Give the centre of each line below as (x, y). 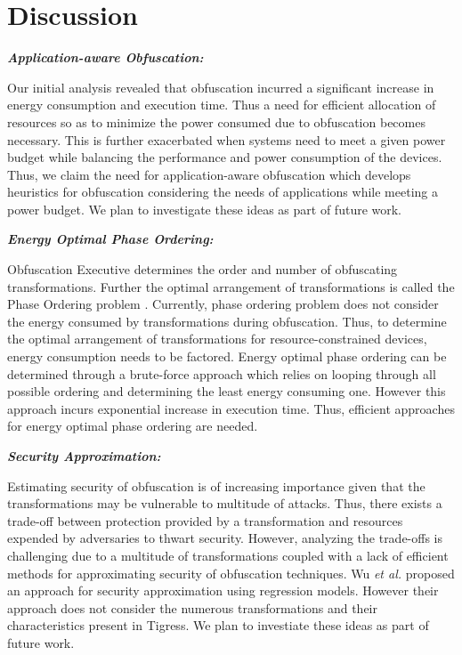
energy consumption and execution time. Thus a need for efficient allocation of (222, 105)
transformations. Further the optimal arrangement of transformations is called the (231, 286)
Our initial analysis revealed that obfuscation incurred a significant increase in (221, 87)
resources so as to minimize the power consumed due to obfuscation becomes (216, 121)
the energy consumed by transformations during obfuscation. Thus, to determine (227, 321)
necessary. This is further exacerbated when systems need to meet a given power (227, 139)
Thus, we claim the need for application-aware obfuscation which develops (209, 174)
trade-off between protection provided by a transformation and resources (205, 520)
